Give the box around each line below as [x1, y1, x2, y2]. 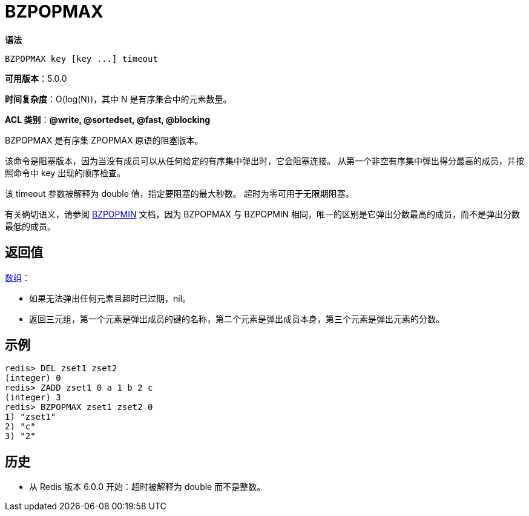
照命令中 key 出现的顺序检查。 [5, 167, 126, 178]
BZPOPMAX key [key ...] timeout [5, 53, 158, 64]
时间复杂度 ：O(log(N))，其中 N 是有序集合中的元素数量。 [5, 93, 232, 104]
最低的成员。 [5, 220, 56, 231]
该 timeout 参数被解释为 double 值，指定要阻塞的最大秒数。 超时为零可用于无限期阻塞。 [5, 188, 354, 199]
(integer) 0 [5, 373, 61, 383]
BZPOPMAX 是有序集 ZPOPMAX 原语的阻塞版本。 [5, 134, 203, 145]
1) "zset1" [5, 412, 56, 422]
